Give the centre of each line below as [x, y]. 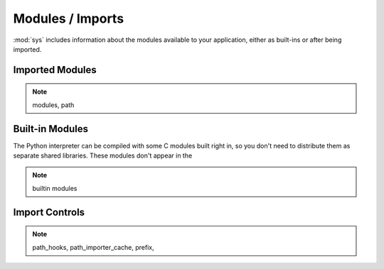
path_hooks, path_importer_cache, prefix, [93, 247]
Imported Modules [55, 70]
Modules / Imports [69, 18]
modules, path [53, 105]
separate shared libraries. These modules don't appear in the [103, 155]
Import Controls [49, 212]
